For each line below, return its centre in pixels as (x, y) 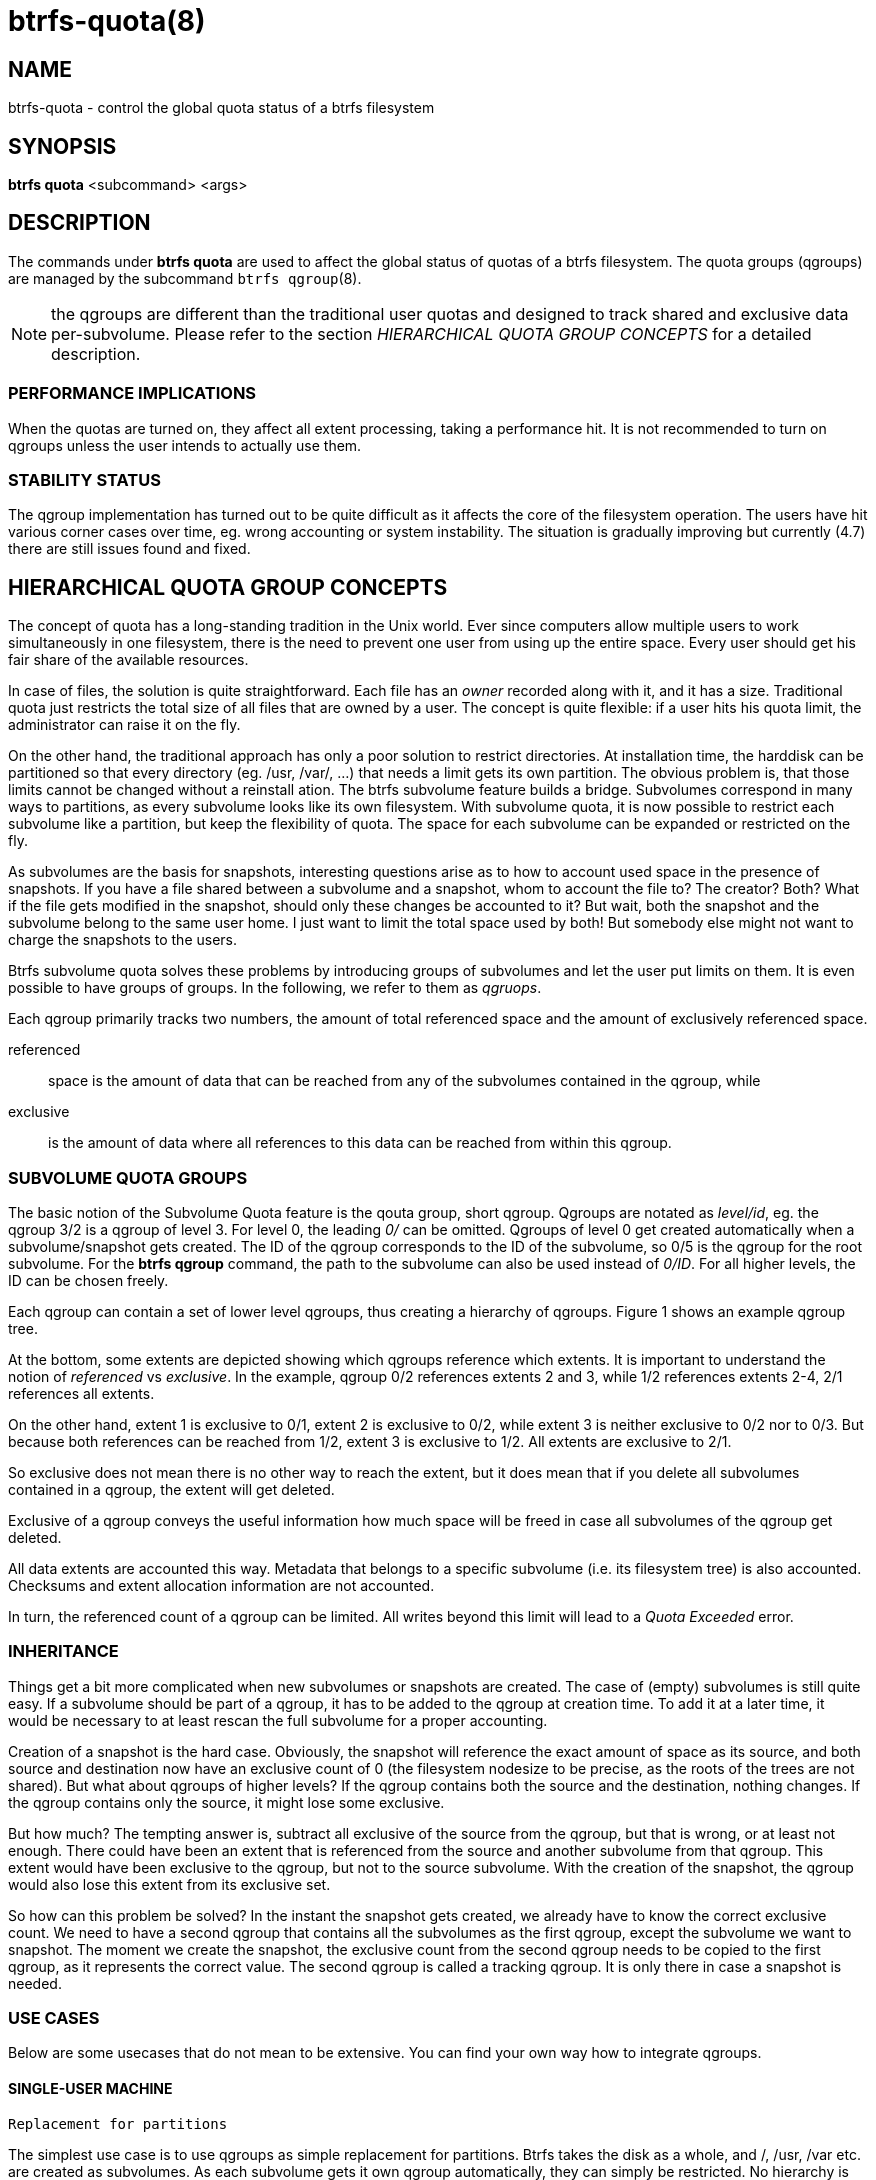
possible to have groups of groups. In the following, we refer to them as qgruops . (275, 988)
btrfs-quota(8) (107, 21)
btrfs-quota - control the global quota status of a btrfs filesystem (221, 108)
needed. (35, 1983)
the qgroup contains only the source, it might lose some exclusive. (226, 1802)
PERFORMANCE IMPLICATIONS (132, 393)
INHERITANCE (63, 1651)
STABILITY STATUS (84, 479)
